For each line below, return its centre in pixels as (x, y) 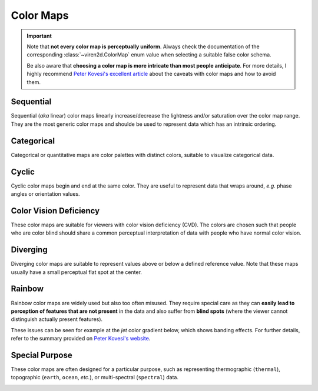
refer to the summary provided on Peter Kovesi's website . (81, 339)
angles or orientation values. (45, 194)
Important (39, 36)
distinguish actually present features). (57, 319)
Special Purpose (42, 355)
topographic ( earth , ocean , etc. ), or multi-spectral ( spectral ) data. (95, 377)
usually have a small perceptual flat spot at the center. (77, 272)
